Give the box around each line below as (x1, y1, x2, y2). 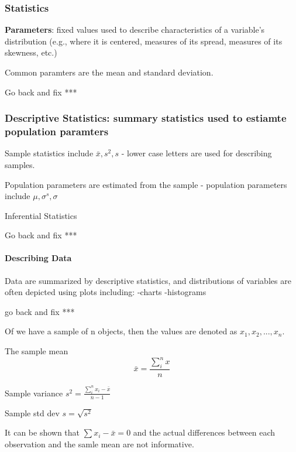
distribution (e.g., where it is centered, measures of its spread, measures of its (5, 35, 283, 47)
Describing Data (5, 252, 72, 264)
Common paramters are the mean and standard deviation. (5, 66, 214, 78)
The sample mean (5, 345, 68, 357)
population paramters (5, 124, 109, 139)
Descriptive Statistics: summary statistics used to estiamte (5, 111, 287, 125)
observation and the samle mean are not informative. (5, 437, 194, 450)
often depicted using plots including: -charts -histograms (5, 286, 206, 298)
